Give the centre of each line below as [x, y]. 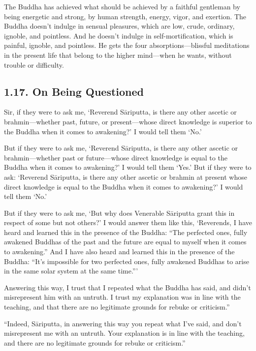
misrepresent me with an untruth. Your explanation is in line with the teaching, [124, 333]
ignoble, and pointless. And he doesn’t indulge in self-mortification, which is [119, 35]
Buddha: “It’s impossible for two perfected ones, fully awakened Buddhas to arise [127, 261]
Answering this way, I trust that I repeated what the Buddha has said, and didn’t [128, 287]
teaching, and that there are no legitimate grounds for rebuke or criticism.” [117, 307]
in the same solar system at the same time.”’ [71, 271]
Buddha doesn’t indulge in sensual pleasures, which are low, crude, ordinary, [119, 26]
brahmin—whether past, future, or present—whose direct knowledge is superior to [128, 121]
